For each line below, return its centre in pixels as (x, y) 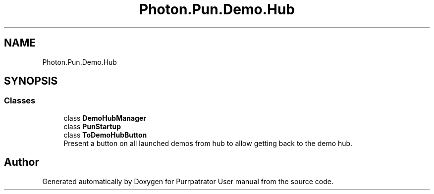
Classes (20, 101)
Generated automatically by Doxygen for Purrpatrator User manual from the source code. (188, 181)
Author (22, 162)
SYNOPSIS (31, 81)
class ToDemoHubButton (105, 135)
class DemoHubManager (105, 118)
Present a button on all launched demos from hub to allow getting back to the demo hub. (208, 143)
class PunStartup (92, 126)
